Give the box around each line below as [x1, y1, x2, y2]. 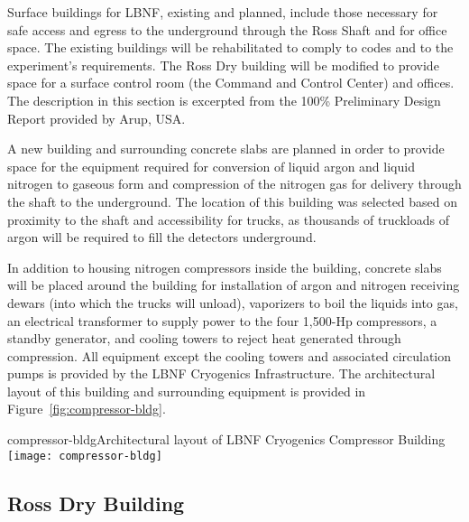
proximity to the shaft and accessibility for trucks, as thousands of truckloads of [7, 210, 450, 228]
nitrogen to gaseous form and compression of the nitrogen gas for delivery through [7, 174, 462, 193]
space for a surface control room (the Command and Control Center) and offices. [7, 73, 455, 92]
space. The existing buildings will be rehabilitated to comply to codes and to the [7, 38, 454, 57]
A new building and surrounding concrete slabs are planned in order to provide [7, 139, 445, 158]
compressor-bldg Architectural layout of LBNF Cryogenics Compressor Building [7, 430, 446, 449]
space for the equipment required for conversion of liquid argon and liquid [7, 156, 415, 175]
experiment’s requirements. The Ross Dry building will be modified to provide [7, 55, 439, 74]
